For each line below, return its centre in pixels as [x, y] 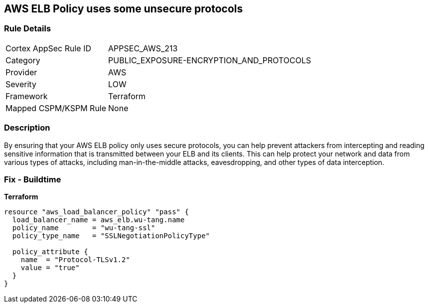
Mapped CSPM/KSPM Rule [56, 108]
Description [27, 128]
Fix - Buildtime [33, 179]
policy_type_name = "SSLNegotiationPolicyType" [111, 236]
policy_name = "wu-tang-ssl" [84, 228]
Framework [27, 96]
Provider [21, 72]
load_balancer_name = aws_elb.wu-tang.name [98, 220]
